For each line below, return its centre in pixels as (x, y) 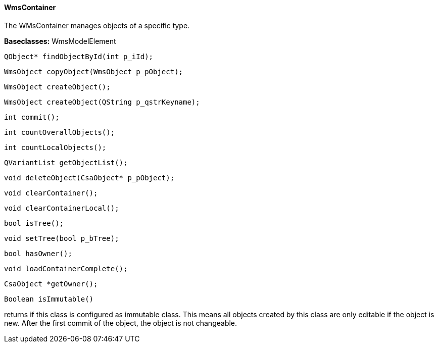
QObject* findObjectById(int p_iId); (79, 56)
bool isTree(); (34, 223)
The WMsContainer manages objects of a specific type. (97, 25)
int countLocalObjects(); (55, 147)
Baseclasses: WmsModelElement (60, 41)
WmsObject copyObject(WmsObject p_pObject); (94, 71)
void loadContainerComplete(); (66, 268)
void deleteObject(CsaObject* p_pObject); (89, 178)
